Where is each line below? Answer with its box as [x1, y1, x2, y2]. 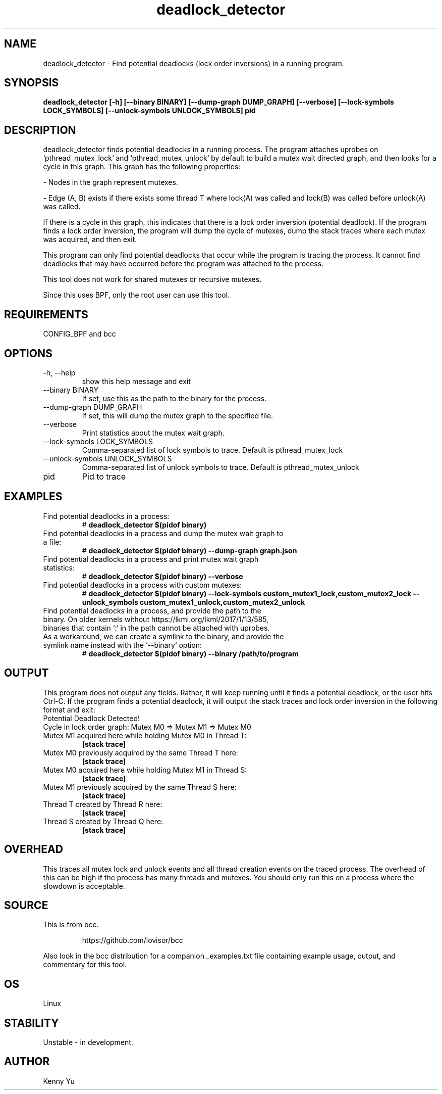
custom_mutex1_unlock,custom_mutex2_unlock [140, 597, 305, 606]
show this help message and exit [82, 376, 191, 386]
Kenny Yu [43, 1076, 75, 1085]
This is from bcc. [43, 920, 99, 929]
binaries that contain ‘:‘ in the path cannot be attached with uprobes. [43, 623, 270, 632]
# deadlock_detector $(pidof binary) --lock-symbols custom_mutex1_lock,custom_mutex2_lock [82, 589, 412, 598]
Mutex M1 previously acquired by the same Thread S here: [43, 782, 237, 791]
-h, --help [43, 368, 76, 377]
